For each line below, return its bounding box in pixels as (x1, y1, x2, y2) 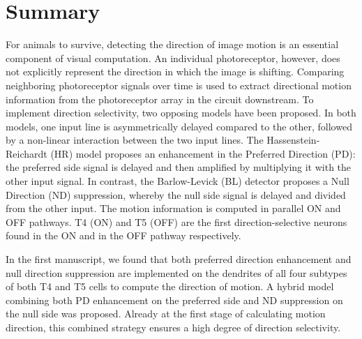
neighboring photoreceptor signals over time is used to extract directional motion (6, 77, 352, 92)
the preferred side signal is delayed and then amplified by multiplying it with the (6, 160, 352, 174)
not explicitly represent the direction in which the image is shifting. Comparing (6, 64, 345, 79)
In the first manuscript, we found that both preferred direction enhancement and (6, 252, 352, 266)
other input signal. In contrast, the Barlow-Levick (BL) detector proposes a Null (6, 174, 349, 188)
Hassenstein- (266, 133, 320, 147)
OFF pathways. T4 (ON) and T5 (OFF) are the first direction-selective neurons (6, 214, 347, 229)
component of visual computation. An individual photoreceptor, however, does (6, 50, 340, 65)
